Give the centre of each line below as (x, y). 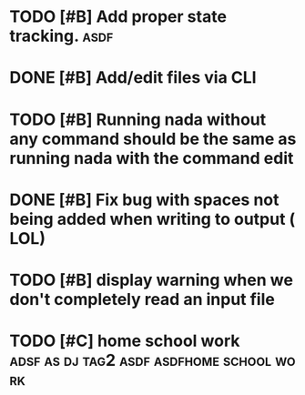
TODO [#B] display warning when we (152, 280)
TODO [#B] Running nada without (138, 119)
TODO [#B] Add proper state (118, 17)
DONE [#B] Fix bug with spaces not (144, 200)
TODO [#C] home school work (125, 341)
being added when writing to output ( (152, 219)
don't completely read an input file (142, 299)
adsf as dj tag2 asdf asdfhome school (141, 360)
